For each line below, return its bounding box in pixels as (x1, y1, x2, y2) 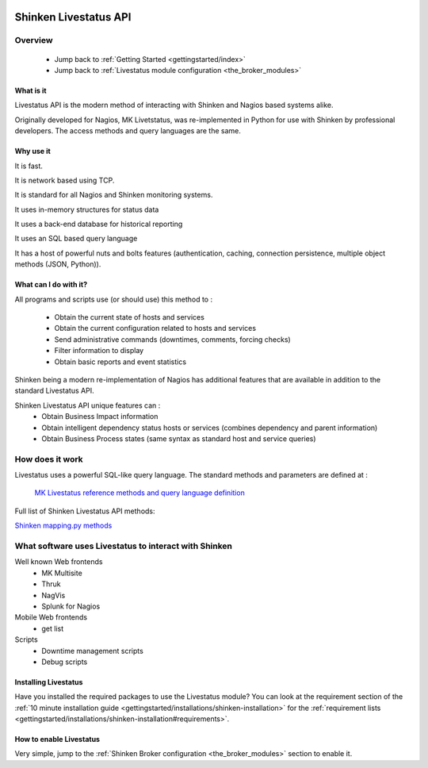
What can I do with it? (14, 280, 87, 290)
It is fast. (14, 161, 44, 171)
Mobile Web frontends (14, 612, 87, 622)
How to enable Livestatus (14, 735, 101, 744)
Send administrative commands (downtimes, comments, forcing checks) (54, 334, 291, 344)
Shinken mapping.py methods (14, 520, 113, 531)
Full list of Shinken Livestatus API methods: (14, 506, 155, 516)
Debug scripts (41, 657, 88, 666)
